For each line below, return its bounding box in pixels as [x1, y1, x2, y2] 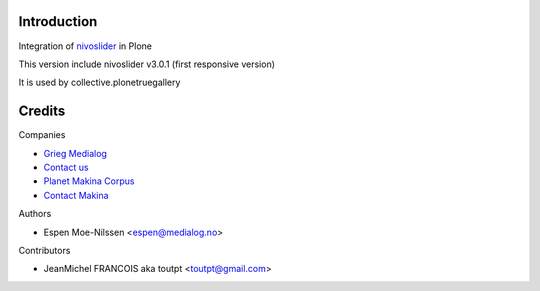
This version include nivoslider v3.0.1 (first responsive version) [18, 58, 275, 70]
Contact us [43, 161, 89, 173]
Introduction [18, 13, 98, 30]
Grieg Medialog [43, 147, 107, 159]
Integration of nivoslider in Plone [18, 40, 152, 52]
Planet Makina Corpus [43, 175, 135, 187]
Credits [18, 103, 66, 120]
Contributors [18, 244, 71, 256]
